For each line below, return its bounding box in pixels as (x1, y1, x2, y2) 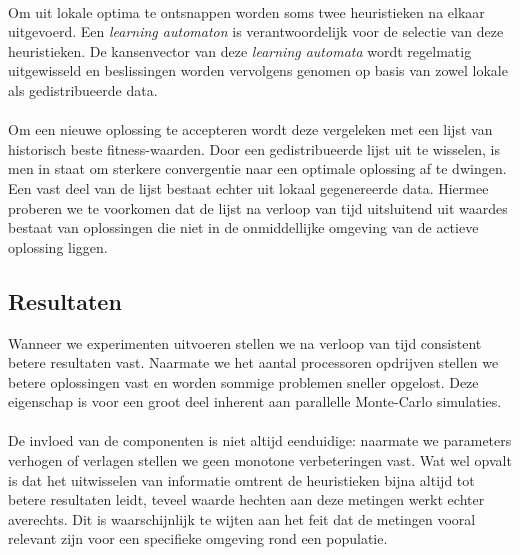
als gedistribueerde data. (8, 79, 158, 100)
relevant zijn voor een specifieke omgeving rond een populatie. (8, 528, 388, 549)
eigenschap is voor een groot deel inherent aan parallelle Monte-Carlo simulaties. (8, 391, 502, 412)
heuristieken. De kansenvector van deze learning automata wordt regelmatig (8, 40, 472, 61)
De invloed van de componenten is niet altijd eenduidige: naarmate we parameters (8, 430, 512, 451)
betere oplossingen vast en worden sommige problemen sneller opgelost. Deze (8, 371, 479, 392)
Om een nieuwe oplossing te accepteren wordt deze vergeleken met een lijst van (8, 119, 493, 140)
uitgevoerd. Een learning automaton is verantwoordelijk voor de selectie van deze (8, 21, 504, 42)
